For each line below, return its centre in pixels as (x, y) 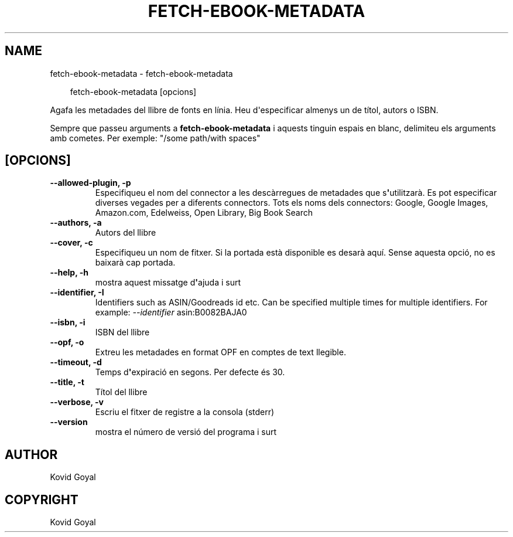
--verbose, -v (77, 402)
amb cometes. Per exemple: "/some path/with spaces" (155, 138)
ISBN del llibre (122, 332)
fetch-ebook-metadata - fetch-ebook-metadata (141, 73)
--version (69, 422)
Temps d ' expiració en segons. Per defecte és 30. (190, 372)
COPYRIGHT (42, 499)
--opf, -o (67, 342)
